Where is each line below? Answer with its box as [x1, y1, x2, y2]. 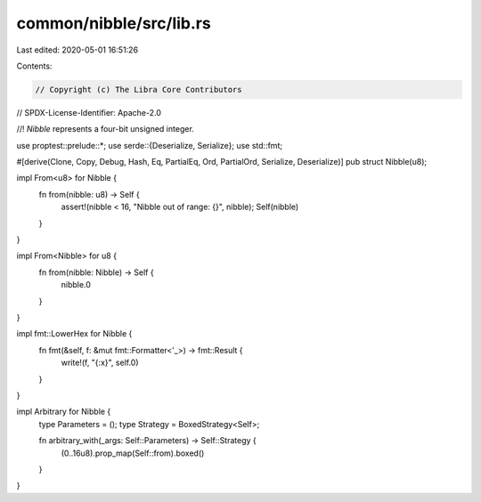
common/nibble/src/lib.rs [16, 13, 211, 33]
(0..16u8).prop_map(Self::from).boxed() [61, 448, 205, 458]
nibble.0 [61, 279, 91, 290]
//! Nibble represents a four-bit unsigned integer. [16, 124, 195, 134]
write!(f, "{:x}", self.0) [61, 357, 139, 368]
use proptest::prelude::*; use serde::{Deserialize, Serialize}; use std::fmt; [16, 140, 283, 150]
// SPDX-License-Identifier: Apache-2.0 [16, 107, 162, 117]
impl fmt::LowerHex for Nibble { [16, 328, 133, 339]
